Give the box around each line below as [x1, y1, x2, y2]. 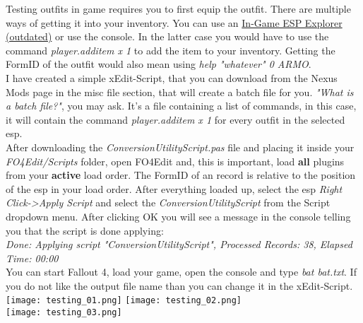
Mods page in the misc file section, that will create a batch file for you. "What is [6, 84, 354, 99]
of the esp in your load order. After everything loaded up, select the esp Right [6, 181, 343, 196]
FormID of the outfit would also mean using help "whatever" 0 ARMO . [6, 57, 311, 71]
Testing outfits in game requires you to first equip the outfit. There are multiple [6, 1, 351, 16]
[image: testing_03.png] [6, 307, 122, 318]
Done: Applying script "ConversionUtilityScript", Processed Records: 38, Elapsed [6, 237, 352, 252]
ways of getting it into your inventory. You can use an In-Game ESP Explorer [6, 15, 343, 30]
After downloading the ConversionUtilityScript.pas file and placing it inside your [6, 139, 355, 154]
